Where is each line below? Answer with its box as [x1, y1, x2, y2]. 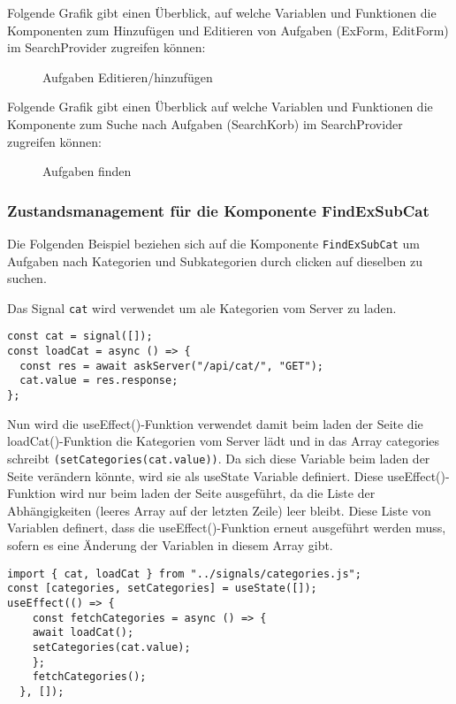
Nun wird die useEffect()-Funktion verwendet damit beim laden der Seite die [7, 414, 423, 432]
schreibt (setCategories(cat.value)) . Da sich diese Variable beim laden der [7, 448, 430, 467]
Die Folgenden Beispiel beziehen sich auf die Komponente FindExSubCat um [7, 233, 420, 252]
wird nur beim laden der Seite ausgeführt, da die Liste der [59, 484, 376, 502]
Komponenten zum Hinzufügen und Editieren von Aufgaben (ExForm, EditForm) [7, 20, 449, 39]
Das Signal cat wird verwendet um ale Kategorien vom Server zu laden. [7, 298, 397, 317]
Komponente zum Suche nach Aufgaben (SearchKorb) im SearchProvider [7, 114, 403, 133]
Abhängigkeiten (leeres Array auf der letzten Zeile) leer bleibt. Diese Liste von [7, 501, 431, 519]
